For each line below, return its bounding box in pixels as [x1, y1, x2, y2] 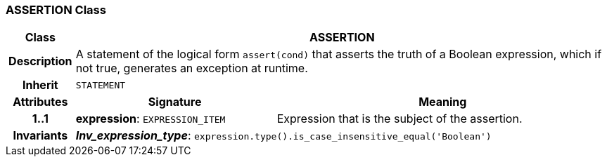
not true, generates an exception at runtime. [75, 61, 308, 76]
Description [8, 54, 72, 69]
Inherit [22, 78, 58, 93]
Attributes [13, 95, 68, 109]
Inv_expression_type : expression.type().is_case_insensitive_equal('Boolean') [75, 128, 492, 143]
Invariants [13, 128, 68, 143]
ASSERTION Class [6, 3, 106, 17]
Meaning [418, 95, 467, 109]
